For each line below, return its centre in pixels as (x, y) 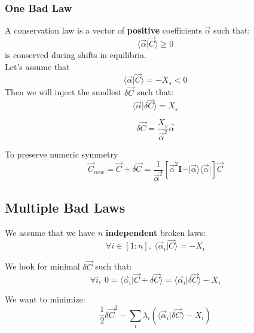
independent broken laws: (155, 232)
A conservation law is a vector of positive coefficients (103, 30)
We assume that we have (50, 232)
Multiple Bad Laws (65, 207)
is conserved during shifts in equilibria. (76, 55)
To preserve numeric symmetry (62, 154)
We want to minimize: (45, 299)
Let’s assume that (37, 66)
